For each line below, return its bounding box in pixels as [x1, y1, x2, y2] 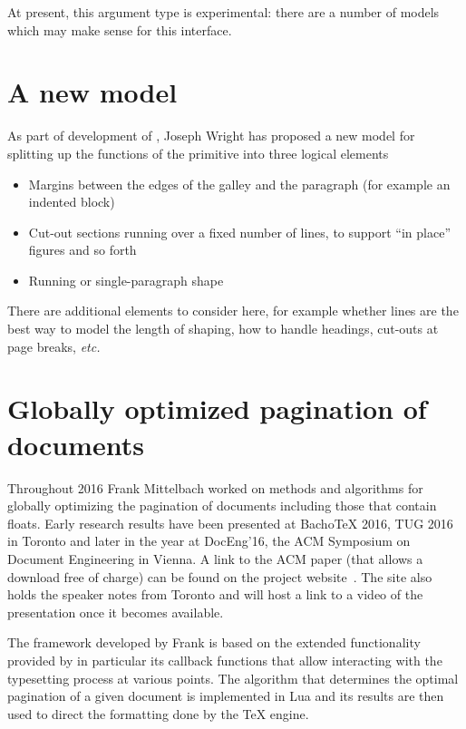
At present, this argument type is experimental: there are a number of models [7, 3, 440, 21]
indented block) [28, 192, 115, 211]
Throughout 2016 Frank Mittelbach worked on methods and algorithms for [7, 478, 423, 497]
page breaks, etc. [7, 336, 101, 355]
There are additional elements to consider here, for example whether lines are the [7, 301, 459, 320]
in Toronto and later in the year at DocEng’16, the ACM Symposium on [7, 531, 411, 550]
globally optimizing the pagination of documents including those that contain [7, 496, 437, 515]
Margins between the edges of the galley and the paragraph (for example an [28, 174, 451, 193]
